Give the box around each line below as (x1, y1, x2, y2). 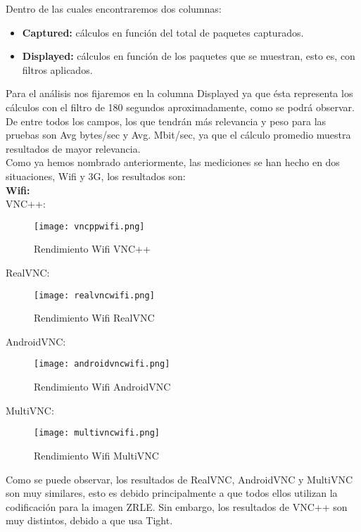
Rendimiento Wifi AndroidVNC (34, 379, 171, 394)
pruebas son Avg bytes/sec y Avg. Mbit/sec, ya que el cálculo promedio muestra (6, 127, 351, 142)
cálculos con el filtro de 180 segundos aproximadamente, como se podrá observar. (6, 99, 355, 114)
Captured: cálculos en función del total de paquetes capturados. (22, 25, 304, 39)
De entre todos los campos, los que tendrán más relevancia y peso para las (6, 113, 327, 128)
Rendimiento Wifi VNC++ (34, 241, 151, 256)
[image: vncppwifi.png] (34, 221, 145, 232)
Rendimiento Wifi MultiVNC (34, 448, 159, 462)
